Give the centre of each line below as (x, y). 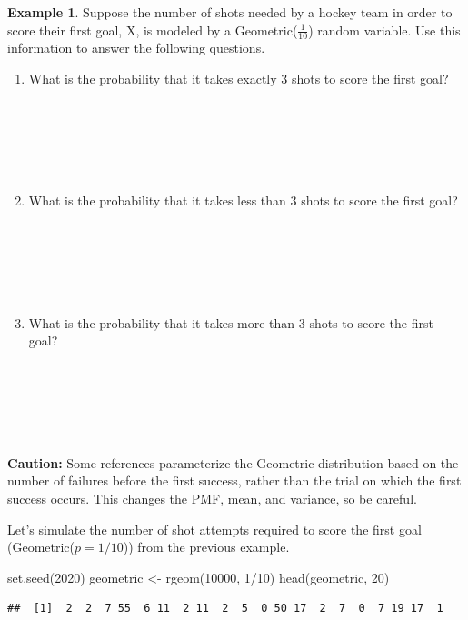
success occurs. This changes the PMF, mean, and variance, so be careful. (212, 498)
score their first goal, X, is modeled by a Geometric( (153, 30)
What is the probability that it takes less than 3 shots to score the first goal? (243, 200)
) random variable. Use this (384, 30)
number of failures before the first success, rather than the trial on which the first (234, 480)
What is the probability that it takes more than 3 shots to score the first (231, 322)
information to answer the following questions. (136, 48)
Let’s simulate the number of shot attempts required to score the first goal (214, 529)
